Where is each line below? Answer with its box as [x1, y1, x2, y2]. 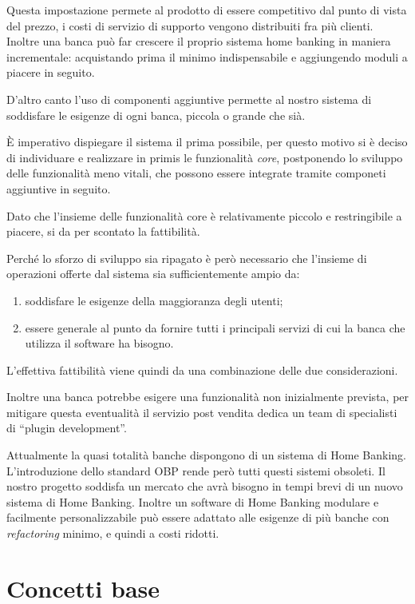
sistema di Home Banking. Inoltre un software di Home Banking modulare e [6, 493, 379, 510]
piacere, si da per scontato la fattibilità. [6, 223, 200, 240]
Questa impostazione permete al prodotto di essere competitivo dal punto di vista [6, 2, 407, 18]
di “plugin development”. [6, 419, 127, 436]
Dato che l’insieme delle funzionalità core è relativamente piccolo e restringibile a [6, 207, 402, 224]
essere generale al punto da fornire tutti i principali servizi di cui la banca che [25, 319, 405, 336]
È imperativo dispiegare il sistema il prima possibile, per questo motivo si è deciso [6, 133, 408, 150]
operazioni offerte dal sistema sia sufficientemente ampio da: [6, 265, 300, 282]
